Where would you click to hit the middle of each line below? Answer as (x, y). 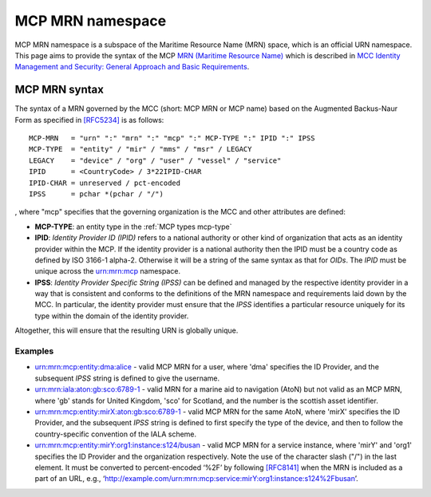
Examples (34, 351)
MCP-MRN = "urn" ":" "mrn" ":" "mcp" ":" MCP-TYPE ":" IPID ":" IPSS (172, 138)
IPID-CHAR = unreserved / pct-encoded (105, 183)
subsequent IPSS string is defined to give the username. (127, 378)
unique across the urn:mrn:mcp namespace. (108, 271)
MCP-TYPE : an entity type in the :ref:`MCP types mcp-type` (133, 227)
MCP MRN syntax (59, 90)
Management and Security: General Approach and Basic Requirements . (132, 67)
